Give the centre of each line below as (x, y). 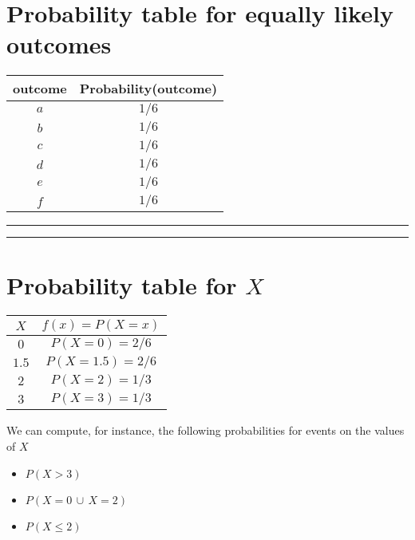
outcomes (59, 44)
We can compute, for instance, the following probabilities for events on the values (206, 430)
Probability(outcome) (148, 89)
